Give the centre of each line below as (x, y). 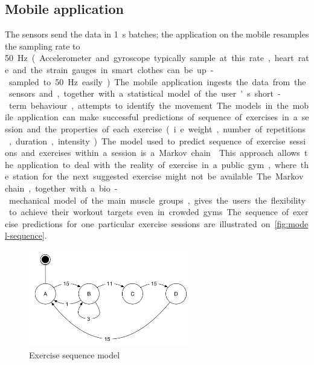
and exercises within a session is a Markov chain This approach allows (161, 153)
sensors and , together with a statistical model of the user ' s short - (145, 93)
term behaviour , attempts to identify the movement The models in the (149, 105)
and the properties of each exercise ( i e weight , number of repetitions (166, 128)
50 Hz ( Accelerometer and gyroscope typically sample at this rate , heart (149, 58)
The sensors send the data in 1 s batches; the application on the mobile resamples (157, 34)
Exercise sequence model (75, 355)
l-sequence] (25, 235)
